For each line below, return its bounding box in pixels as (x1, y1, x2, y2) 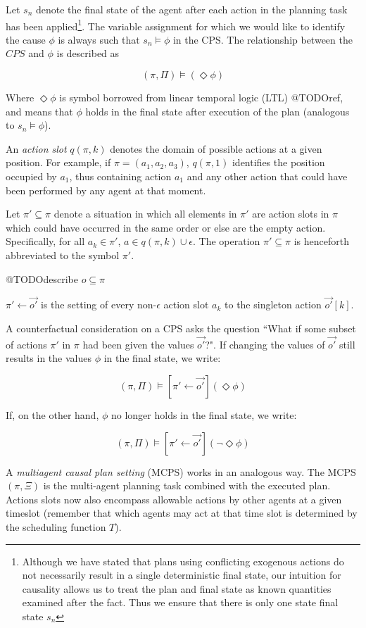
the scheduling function (6, 519, 106, 534)
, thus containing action (69, 169, 172, 183)
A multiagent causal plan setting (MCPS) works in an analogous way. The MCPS (6, 464, 356, 479)
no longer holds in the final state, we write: (111, 407, 297, 422)
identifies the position (232, 155, 325, 170)
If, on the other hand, (6, 407, 99, 422)
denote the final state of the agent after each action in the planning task (35, 2, 348, 16)
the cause (6, 32, 46, 46)
